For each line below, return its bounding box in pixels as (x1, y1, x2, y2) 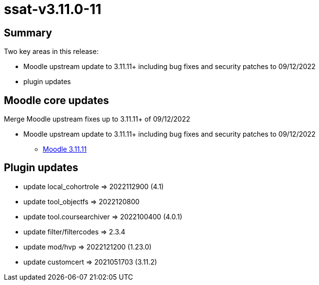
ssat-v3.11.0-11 (4, 1, 102, 18)
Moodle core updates (4, 94, 109, 107)
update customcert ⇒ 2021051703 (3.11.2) (23, 257, 157, 266)
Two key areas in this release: (4, 47, 99, 56)
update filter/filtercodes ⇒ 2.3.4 (23, 227, 125, 236)
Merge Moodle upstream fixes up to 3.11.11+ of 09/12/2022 (4, 115, 190, 124)
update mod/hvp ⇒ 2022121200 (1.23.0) (23, 242, 152, 251)
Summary (4, 26, 52, 39)
